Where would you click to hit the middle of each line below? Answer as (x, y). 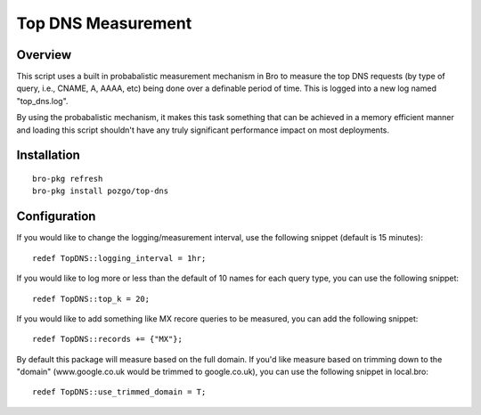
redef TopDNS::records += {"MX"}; (107, 339)
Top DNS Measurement (104, 23)
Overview (44, 55)
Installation (48, 155)
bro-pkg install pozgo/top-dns (101, 191)
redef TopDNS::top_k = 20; (91, 299)
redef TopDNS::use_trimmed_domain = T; (119, 392)
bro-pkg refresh (68, 179)
